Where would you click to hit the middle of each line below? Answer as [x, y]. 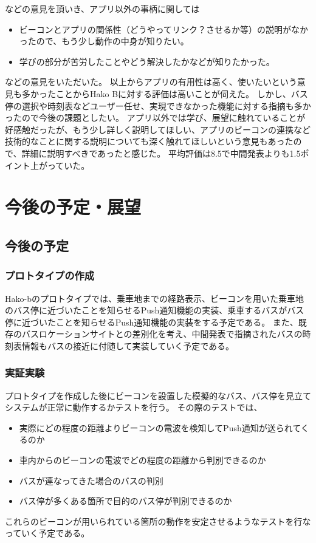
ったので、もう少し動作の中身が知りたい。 [104, 41]
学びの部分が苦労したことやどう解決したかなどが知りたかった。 [147, 61]
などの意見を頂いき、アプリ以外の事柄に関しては [102, 9]
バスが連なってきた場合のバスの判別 [91, 480]
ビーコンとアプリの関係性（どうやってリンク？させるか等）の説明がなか [164, 29]
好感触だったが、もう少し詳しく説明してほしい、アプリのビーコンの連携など [158, 129]
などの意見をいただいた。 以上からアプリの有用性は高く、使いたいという [151, 82]
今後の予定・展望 [73, 207]
